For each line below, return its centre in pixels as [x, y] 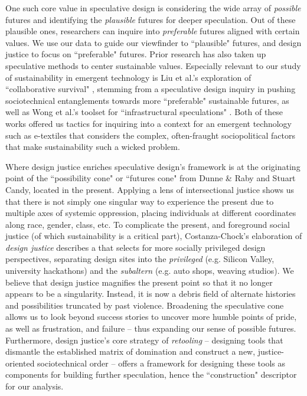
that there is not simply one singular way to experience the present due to [140, 201]
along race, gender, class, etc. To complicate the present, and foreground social [148, 224]
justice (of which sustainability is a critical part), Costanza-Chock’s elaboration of [154, 236]
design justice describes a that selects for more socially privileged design [135, 247]
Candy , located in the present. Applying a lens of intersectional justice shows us [150, 189]
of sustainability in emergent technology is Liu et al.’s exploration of [128, 77]
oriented [20, 363]
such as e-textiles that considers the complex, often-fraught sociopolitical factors [151, 135]
